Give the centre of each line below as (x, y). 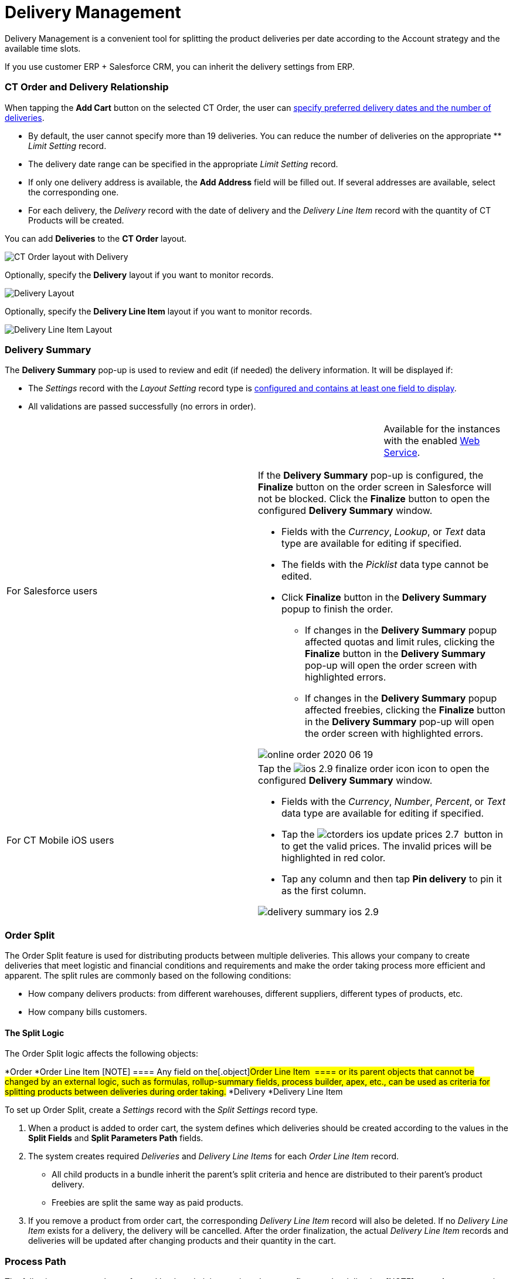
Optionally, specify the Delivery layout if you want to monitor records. (139, 275)
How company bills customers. (88, 1012)
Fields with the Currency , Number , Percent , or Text (394, 802)
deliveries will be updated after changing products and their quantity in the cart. (182, 1241)
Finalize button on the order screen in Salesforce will (375, 487)
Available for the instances (442, 429)
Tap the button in (392, 835)
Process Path (35, 1261)
